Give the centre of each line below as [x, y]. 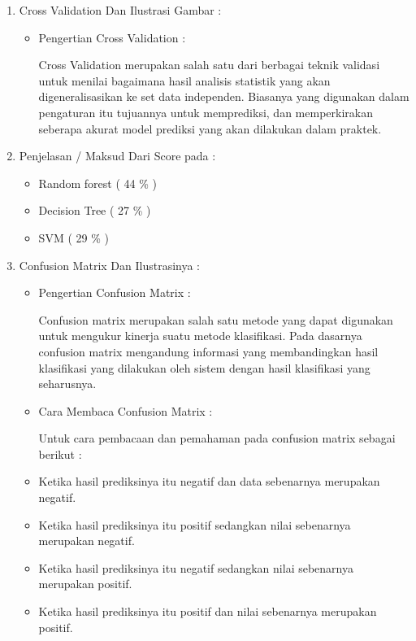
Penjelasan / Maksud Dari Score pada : [117, 156]
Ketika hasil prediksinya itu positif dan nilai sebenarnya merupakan [208, 611]
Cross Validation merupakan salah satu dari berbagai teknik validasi [209, 65]
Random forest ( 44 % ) [97, 183]
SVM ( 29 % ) [74, 237]
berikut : [60, 453]
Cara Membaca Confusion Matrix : [126, 410]
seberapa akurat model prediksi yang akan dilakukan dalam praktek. [210, 128]
